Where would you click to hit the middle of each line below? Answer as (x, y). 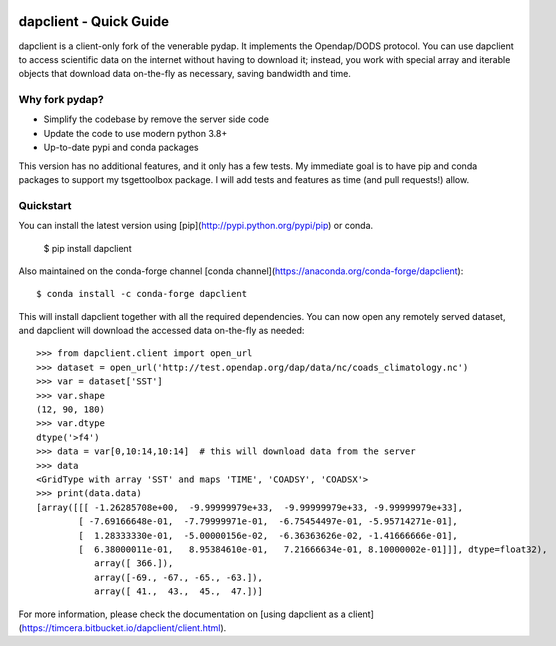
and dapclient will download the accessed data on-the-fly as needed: (161, 331)
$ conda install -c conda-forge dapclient (142, 294)
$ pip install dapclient (87, 248)
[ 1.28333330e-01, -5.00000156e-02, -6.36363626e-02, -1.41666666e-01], (268, 535)
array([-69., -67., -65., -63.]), (178, 577)
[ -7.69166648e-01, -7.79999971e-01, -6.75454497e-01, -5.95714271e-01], (268, 521)
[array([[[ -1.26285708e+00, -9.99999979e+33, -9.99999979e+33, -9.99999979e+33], (250, 507)
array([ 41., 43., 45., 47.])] (178, 591)
